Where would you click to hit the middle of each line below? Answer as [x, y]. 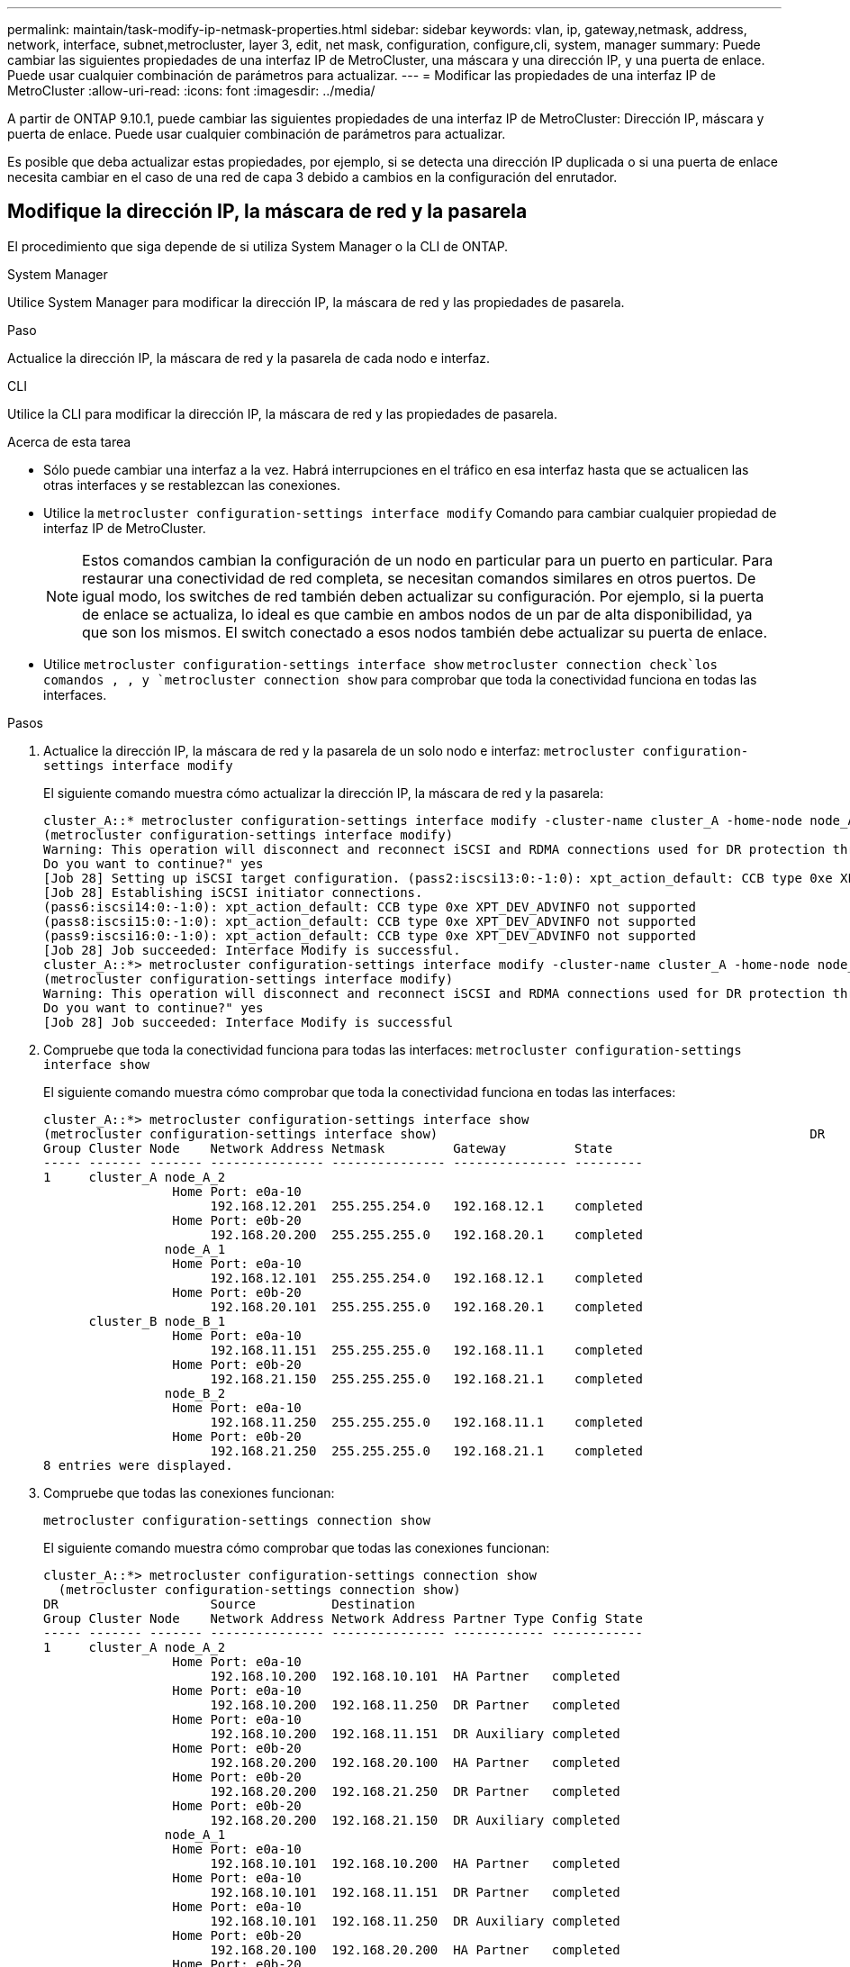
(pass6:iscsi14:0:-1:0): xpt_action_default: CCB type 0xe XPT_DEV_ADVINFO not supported [370, 906]
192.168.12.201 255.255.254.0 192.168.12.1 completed [426, 1206]
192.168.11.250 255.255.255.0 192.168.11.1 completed [426, 1422]
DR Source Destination [230, 1604]
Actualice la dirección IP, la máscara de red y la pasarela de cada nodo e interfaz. [249, 358]
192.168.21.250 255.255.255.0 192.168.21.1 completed [426, 1450]
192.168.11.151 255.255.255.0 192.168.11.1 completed [426, 1350]
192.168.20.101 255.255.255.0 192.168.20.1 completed [426, 1306]
